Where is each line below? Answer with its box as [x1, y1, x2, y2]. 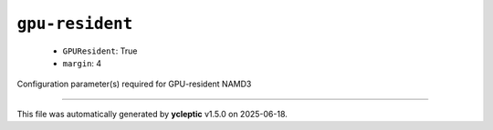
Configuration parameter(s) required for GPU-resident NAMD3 [16, 78, 252, 90]
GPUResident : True [62, 45, 138, 56]
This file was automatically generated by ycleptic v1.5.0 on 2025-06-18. [16, 108, 288, 119]
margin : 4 [62, 57, 102, 68]
